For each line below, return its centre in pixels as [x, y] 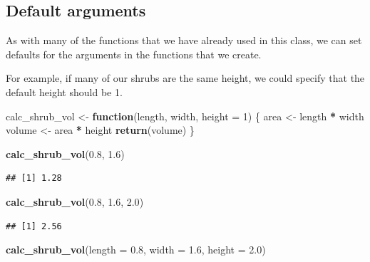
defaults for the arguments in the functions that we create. [134, 54]
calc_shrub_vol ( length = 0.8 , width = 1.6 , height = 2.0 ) [136, 250]
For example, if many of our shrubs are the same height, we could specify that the [185, 78]
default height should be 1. [64, 91]
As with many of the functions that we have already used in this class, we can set [184, 40]
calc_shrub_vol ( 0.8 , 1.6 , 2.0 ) [75, 201]
